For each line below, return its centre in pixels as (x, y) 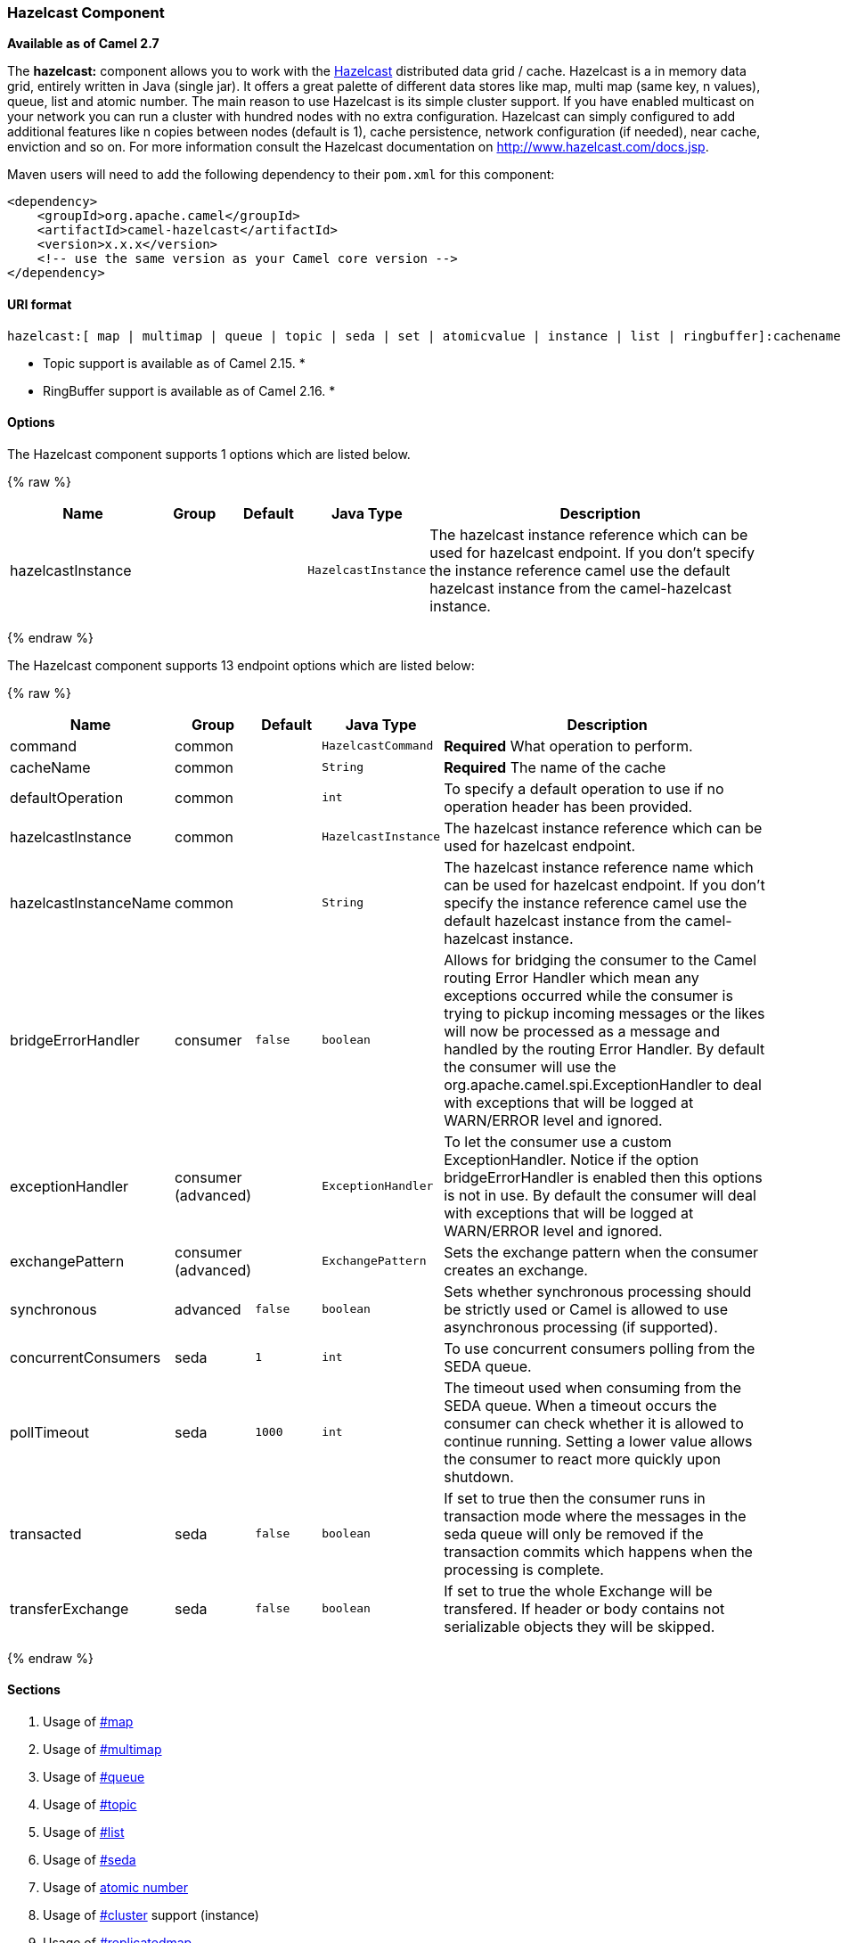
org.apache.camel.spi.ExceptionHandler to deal (603, 1084)
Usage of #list (84, 1832)
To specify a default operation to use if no (584, 788)
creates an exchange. (516, 1270)
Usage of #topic (90, 1805)
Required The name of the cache (555, 767)
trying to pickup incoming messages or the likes (604, 1013)
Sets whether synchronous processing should (598, 1291)
